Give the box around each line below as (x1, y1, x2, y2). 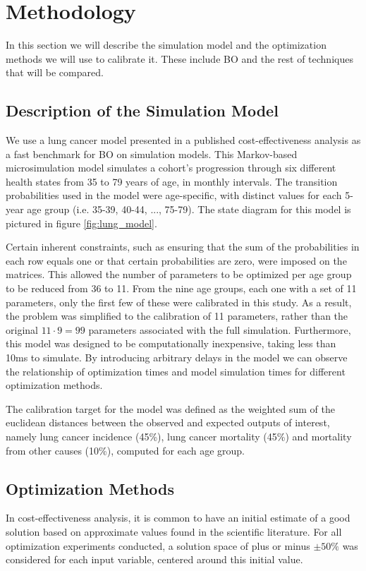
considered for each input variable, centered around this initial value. (6, 552, 303, 567)
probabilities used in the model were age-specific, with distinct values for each (6, 188, 342, 203)
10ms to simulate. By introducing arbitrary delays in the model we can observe (6, 350, 348, 365)
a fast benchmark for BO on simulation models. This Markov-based (6, 146, 298, 161)
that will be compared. (6, 65, 104, 80)
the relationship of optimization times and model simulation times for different (6, 363, 346, 378)
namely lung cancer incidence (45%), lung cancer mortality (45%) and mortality (6, 428, 352, 443)
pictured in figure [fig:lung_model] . (6, 215, 157, 230)
